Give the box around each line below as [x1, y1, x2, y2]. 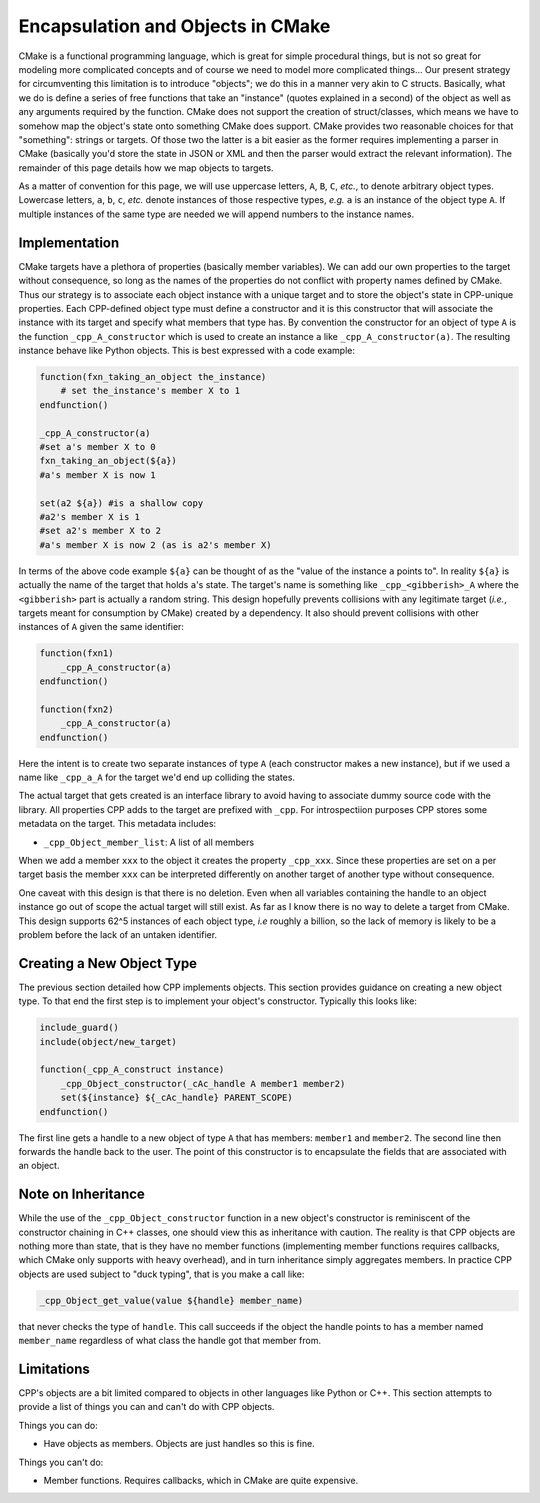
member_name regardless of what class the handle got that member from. [18, 1335, 322, 1347]
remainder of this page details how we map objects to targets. [18, 161, 274, 174]
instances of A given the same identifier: [18, 621, 185, 633]
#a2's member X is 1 [39, 511, 140, 522]
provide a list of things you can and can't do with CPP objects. [18, 1401, 275, 1413]
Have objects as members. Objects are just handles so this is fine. [43, 1438, 315, 1450]
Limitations [18, 1360, 90, 1377]
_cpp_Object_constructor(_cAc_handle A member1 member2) [60, 1078, 346, 1089]
